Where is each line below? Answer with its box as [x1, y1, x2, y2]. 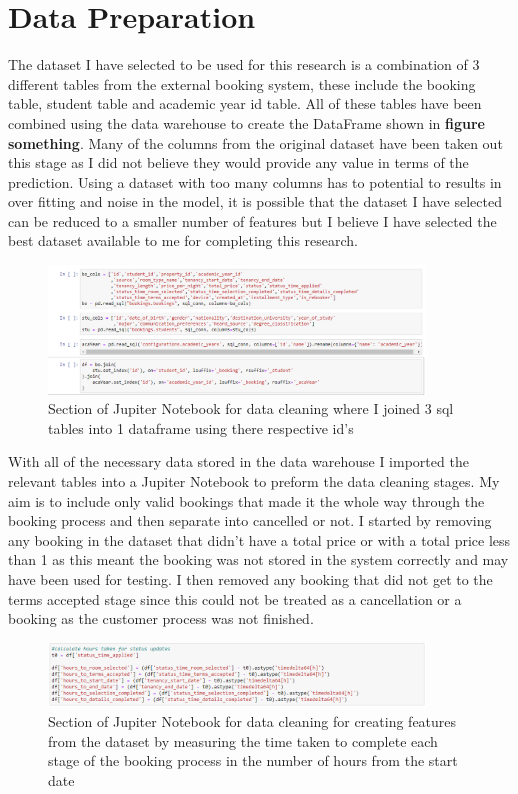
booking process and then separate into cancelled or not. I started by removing [8, 510, 492, 531]
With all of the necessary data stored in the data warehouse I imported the [8, 451, 469, 472]
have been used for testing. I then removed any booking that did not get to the [8, 568, 493, 589]
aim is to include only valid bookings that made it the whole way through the [8, 490, 485, 511]
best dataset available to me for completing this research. [8, 230, 358, 251]
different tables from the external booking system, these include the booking [8, 73, 476, 94]
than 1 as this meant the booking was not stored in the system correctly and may [8, 549, 509, 570]
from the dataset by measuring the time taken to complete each [48, 730, 438, 751]
